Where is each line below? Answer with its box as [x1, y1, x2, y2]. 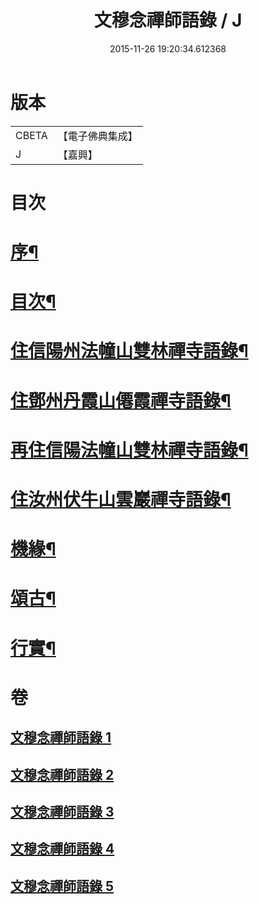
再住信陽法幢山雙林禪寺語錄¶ [10, 439, 249, 461]
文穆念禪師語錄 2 [10, 766, 115, 783]
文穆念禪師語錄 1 [10, 729, 112, 746]
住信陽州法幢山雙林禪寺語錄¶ [10, 340, 249, 363]
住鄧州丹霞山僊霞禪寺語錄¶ [10, 389, 232, 412]
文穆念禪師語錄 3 [10, 803, 115, 820]
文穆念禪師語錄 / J [93, 9, 243, 32]
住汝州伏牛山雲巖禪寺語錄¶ [10, 489, 232, 511]
